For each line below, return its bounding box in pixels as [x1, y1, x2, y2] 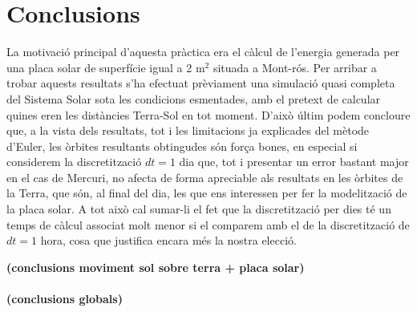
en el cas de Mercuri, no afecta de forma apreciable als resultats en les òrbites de [6, 168, 403, 185]
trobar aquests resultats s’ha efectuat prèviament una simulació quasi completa [6, 75, 395, 91]
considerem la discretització [6, 153, 142, 170]
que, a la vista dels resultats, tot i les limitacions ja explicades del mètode [6, 122, 370, 139]
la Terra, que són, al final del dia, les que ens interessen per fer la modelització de [6, 184, 407, 201]
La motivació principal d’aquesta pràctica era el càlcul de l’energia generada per [6, 43, 400, 60]
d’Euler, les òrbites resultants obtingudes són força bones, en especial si [6, 137, 358, 154]
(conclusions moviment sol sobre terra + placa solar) [6, 258, 305, 275]
